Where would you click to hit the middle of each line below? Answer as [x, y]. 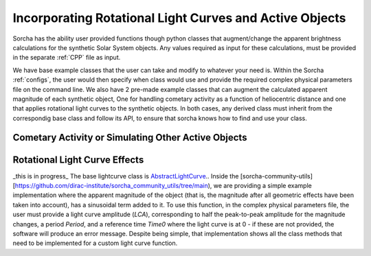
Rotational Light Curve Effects [78, 160]
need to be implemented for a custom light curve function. [95, 243]
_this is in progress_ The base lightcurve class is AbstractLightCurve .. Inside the [126, 176]
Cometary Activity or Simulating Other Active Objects [130, 138]
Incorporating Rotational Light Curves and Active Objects [179, 18]
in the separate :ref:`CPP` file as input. [67, 58]
